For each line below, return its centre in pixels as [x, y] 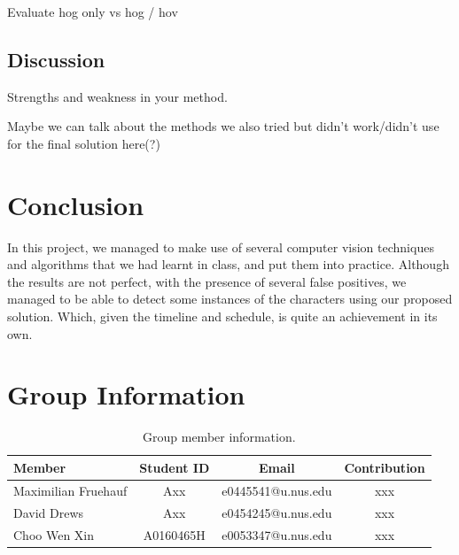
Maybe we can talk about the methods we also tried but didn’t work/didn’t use [223, 126]
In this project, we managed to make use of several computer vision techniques [221, 247]
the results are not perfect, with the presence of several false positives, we [207, 281]
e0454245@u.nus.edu [277, 512]
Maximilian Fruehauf [70, 490]
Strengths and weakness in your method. [117, 96]
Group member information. [219, 437]
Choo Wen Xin [54, 534]
